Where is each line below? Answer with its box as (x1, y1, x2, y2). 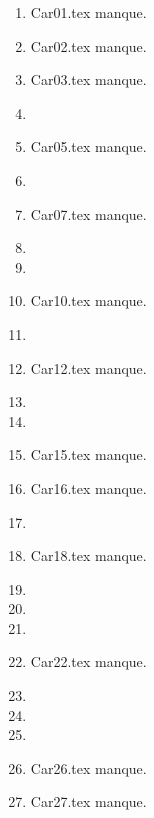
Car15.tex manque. (30, 444, 147, 465)
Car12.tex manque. (30, 357, 147, 378)
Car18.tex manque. (30, 545, 147, 566)
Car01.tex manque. (30, 2, 147, 22)
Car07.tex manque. (30, 203, 147, 224)
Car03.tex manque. (30, 69, 147, 90)
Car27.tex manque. (30, 791, 147, 812)
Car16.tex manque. (30, 477, 147, 498)
